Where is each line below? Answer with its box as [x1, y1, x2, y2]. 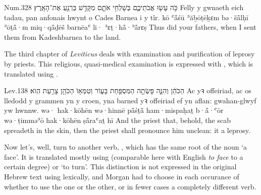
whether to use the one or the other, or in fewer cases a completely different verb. [4, 181, 256, 191]
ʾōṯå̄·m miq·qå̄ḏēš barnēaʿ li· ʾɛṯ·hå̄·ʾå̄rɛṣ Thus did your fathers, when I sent [4, 22, 256, 32]
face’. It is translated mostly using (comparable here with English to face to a [4, 151, 243, 162]
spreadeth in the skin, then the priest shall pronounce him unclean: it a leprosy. [4, 124, 250, 135]
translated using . [4, 68, 58, 79]
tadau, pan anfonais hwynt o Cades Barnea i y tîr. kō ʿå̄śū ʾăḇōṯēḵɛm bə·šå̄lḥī [4, 12, 248, 22]
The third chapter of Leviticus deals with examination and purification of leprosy [4, 48, 255, 59]
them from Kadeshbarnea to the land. [4, 31, 121, 42]
